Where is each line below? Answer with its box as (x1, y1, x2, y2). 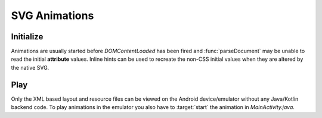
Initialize (11, 32, 44, 42)
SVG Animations (11, 9, 94, 22)
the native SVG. (11, 64, 49, 71)
